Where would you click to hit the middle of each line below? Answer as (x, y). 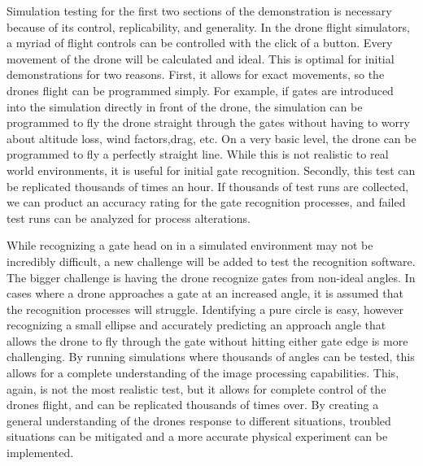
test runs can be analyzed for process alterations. (129, 218)
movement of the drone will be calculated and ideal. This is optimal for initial (201, 58)
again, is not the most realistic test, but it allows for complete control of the (196, 388)
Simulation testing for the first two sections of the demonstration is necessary (199, 11)
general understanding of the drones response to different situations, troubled (199, 420)
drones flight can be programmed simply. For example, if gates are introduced (200, 90)
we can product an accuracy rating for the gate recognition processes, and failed (206, 202)
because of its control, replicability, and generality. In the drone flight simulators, (208, 26)
